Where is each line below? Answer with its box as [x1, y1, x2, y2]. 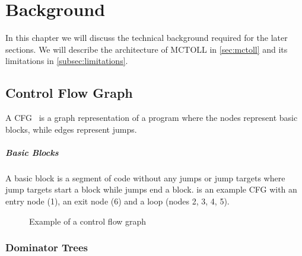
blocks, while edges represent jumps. [5, 123, 137, 135]
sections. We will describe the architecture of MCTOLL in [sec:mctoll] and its [5, 43, 288, 55]
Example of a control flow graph [29, 215, 147, 227]
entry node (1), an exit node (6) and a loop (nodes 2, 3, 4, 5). [5, 195, 230, 207]
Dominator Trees [5, 240, 88, 255]
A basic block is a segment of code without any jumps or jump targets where [5, 171, 285, 184]
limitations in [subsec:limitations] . [5, 55, 128, 67]
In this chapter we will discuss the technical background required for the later [5, 31, 288, 44]
